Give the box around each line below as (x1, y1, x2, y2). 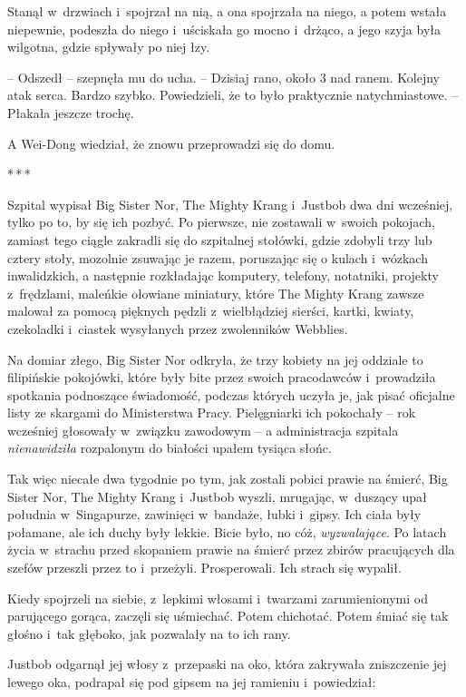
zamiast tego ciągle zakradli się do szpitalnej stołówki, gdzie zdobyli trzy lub (7, 230, 432, 249)
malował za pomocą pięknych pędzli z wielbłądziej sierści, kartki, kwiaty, (7, 301, 414, 320)
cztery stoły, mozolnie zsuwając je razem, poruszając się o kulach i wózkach (7, 248, 428, 267)
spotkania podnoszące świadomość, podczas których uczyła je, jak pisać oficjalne (7, 385, 455, 404)
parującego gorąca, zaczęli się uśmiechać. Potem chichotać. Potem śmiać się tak (7, 606, 449, 625)
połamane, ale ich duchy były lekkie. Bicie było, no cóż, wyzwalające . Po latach (7, 522, 447, 541)
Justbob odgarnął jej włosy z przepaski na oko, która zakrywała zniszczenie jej (7, 654, 447, 673)
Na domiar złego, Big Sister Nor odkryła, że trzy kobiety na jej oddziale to (7, 349, 423, 368)
